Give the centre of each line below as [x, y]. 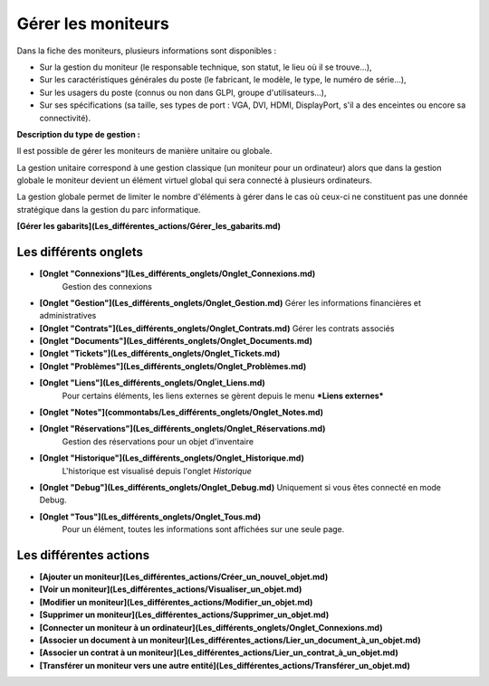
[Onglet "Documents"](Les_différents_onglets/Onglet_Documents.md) [176, 341]
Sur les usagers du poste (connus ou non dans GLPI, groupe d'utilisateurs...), [183, 92]
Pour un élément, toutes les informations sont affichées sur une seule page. [203, 529]
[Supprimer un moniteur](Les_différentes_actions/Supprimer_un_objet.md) [184, 615]
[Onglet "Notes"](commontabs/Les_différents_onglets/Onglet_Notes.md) [182, 413]
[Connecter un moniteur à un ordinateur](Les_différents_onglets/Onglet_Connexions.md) [211, 627]
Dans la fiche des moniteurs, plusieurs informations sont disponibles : [147, 51]
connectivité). [65, 118]
